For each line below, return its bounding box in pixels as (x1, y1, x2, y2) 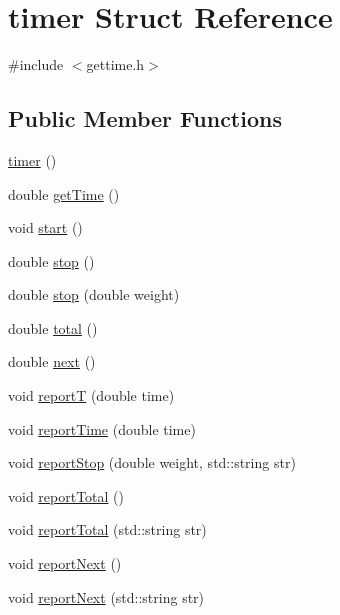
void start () (8, 217, 83, 238)
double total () (8, 317, 98, 338)
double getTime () (8, 183, 120, 204)
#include (8, 54, 64, 75)
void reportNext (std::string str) (8, 586, 205, 607)
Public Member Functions (8, 103, 282, 134)
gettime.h (86, 54, 145, 75)
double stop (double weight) (8, 284, 180, 305)
